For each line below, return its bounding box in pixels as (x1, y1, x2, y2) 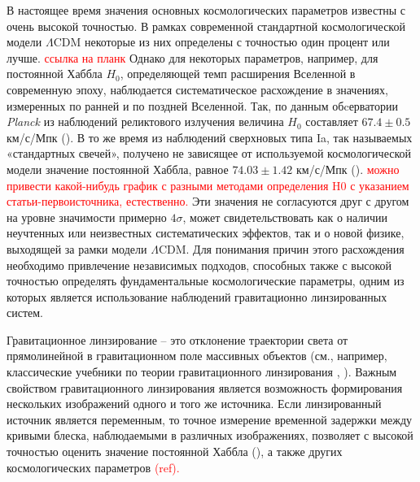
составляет (305, 113, 358, 130)
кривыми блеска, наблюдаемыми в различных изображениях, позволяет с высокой (7, 427, 413, 444)
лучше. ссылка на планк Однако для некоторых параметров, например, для (7, 49, 378, 66)
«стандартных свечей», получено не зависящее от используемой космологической (7, 145, 412, 162)
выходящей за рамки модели (7, 240, 147, 257)
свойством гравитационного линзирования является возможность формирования (7, 379, 403, 396)
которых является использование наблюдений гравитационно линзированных (7, 288, 387, 305)
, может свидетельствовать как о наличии (182, 208, 387, 225)
